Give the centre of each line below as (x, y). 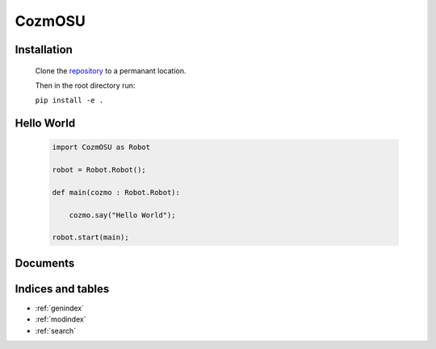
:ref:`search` (56, 330)
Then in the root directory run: (85, 85)
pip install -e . (69, 100)
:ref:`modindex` (61, 319)
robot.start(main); (90, 237)
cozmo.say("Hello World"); (123, 215)
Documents (45, 263)
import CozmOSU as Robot (101, 147)
